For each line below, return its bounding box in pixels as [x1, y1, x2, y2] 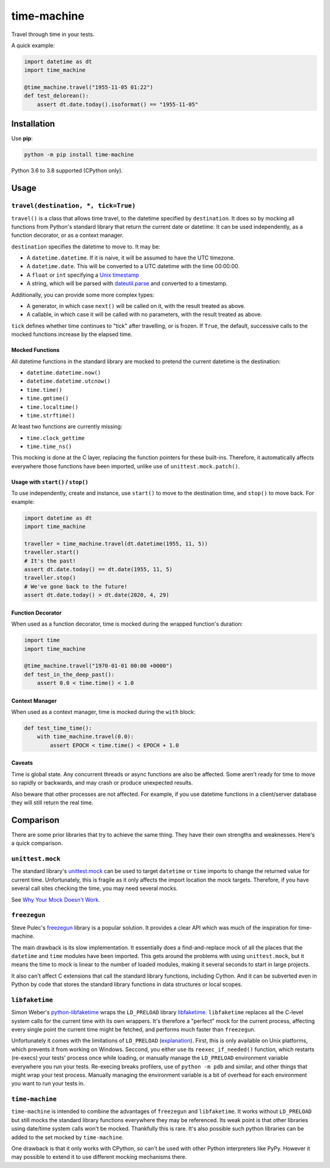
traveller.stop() [24, 574, 76, 582]
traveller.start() [24, 548, 79, 556]
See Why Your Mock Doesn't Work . [11, 896, 100, 903]
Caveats [11, 759, 33, 766]
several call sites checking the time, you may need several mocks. [11, 885, 178, 892]
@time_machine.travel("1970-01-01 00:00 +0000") [24, 662, 173, 670]
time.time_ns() [26, 443, 73, 450]
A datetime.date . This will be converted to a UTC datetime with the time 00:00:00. [26, 263, 240, 270]
